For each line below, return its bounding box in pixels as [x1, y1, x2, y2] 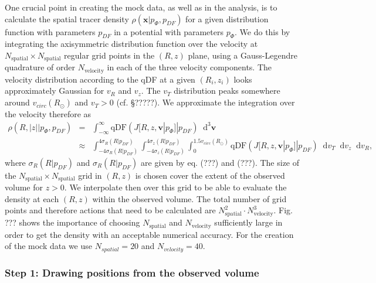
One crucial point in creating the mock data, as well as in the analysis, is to [5, 1, 277, 13]
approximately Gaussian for [5, 84, 104, 97]
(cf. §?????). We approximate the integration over [116, 96, 295, 108]
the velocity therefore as [5, 108, 92, 120]
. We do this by [235, 25, 290, 37]
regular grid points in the [64, 49, 155, 61]
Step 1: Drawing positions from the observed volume [5, 265, 259, 279]
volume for [5, 181, 43, 193]
